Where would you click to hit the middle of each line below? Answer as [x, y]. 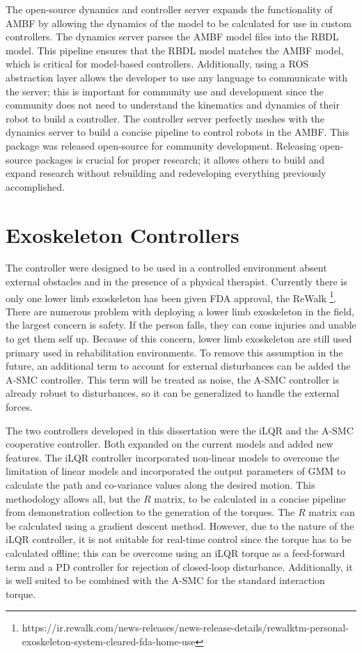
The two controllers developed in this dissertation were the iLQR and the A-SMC [180, 430]
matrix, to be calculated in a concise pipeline [250, 498]
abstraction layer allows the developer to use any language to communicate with [177, 77]
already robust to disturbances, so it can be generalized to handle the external [173, 393]
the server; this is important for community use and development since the [165, 91]
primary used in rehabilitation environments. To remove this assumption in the [174, 352]
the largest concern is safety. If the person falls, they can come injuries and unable [181, 325]
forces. [19, 407]
